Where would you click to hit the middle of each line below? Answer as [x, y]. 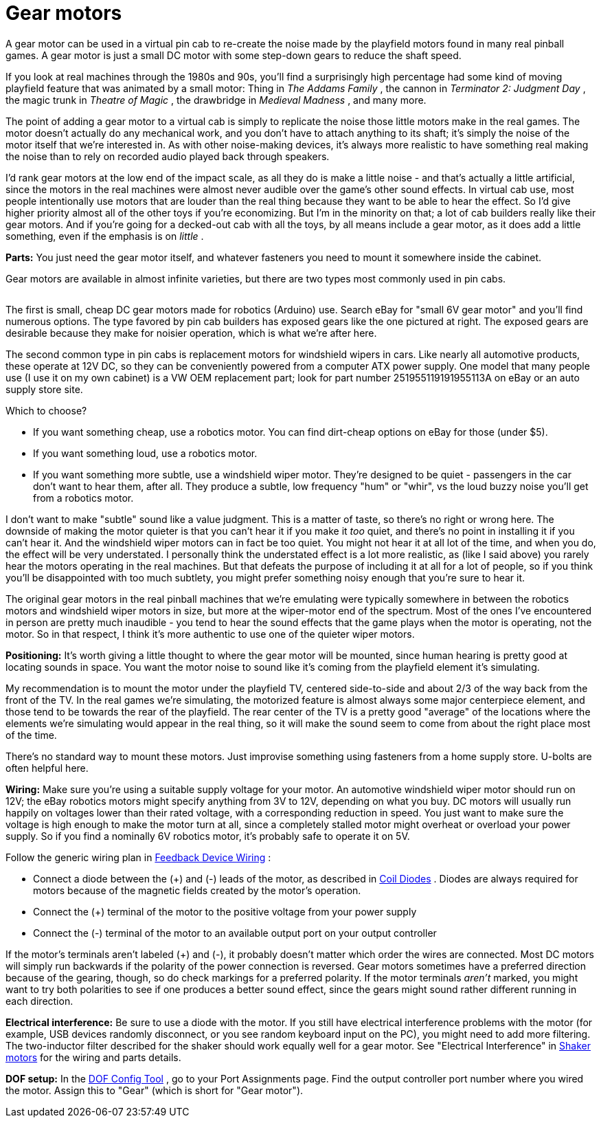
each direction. [39, 1001]
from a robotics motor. [83, 498]
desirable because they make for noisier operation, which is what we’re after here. [191, 333]
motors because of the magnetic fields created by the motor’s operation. [197, 890]
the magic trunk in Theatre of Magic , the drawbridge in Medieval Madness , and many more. [216, 100]
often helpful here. [47, 768]
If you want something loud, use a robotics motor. [145, 453]
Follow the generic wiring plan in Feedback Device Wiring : [138, 857]
